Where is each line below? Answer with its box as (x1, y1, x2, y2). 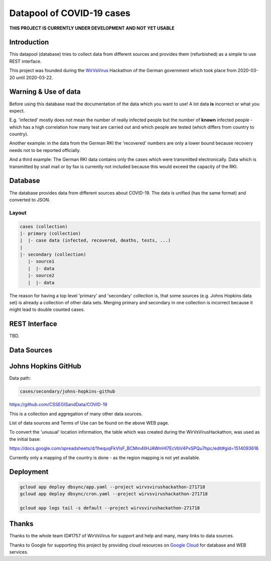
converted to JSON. (9, 197, 50, 203)
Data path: (9, 375, 31, 381)
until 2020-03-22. (16, 74, 53, 80)
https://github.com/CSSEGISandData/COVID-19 (9, 402, 107, 408)
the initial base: (9, 436, 41, 442)
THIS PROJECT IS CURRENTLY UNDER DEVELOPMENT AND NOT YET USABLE (9, 25, 175, 31)
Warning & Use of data (9, 88, 81, 96)
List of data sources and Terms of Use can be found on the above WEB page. (9, 420, 170, 426)
